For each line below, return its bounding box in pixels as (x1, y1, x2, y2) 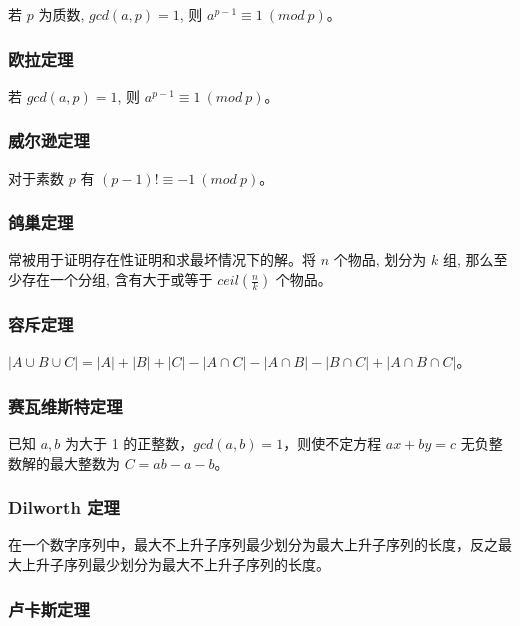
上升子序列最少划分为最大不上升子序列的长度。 (21, 554, 330, 575)
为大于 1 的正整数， (64, 433, 194, 454)
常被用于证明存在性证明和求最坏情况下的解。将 (8, 249, 316, 270)
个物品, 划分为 (333, 249, 427, 270)
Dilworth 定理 (8, 495, 120, 520)
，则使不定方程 (283, 433, 382, 454)
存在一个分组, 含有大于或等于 (21, 269, 213, 290)
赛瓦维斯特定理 (8, 393, 123, 418)
